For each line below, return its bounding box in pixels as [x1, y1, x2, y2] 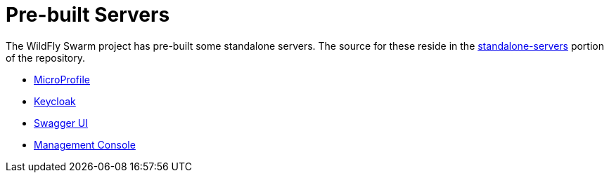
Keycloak [34, 95, 76, 107]
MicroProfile [34, 73, 90, 85]
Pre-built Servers [6, 3, 170, 27]
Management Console [34, 138, 136, 151]
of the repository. [6, 51, 86, 64]
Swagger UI [34, 116, 89, 129]
